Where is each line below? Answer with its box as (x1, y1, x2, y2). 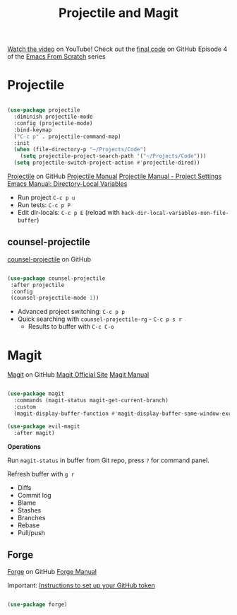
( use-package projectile (7, 107, 80, 114)
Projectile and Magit (59, 5, 178, 21)
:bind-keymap (13, 126, 52, 134)
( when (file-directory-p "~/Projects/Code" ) (13, 146, 147, 153)
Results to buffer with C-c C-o (28, 322, 114, 331)
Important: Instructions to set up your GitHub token (7, 581, 155, 590)
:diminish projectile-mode (13, 113, 93, 120)
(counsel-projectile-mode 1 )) (10, 295, 99, 302)
